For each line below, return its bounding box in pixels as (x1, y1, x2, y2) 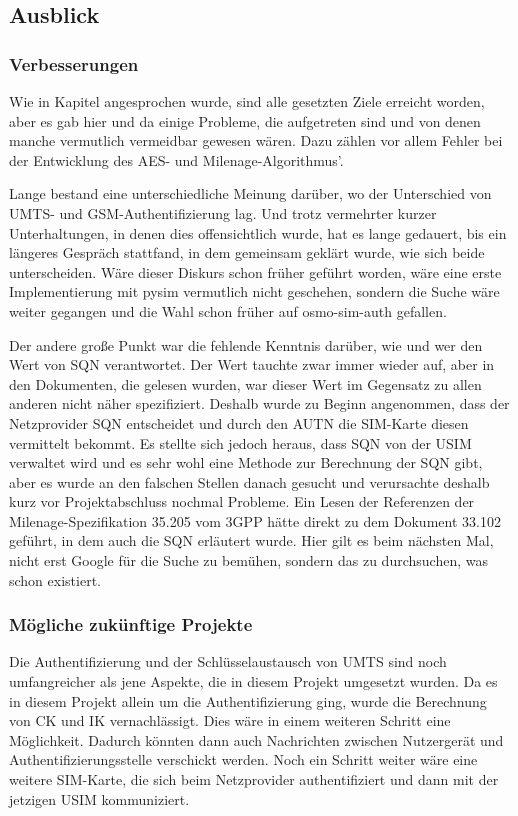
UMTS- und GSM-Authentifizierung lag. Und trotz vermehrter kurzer (9, 202, 437, 223)
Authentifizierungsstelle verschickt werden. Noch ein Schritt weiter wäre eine (9, 749, 478, 770)
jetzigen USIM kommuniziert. (9, 788, 190, 809)
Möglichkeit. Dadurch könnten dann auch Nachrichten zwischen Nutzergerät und (9, 729, 504, 750)
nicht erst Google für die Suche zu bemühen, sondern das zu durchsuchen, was (9, 550, 488, 571)
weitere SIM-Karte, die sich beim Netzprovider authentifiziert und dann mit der (9, 769, 499, 790)
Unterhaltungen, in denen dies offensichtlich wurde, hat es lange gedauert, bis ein (9, 222, 507, 243)
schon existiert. (9, 569, 101, 590)
